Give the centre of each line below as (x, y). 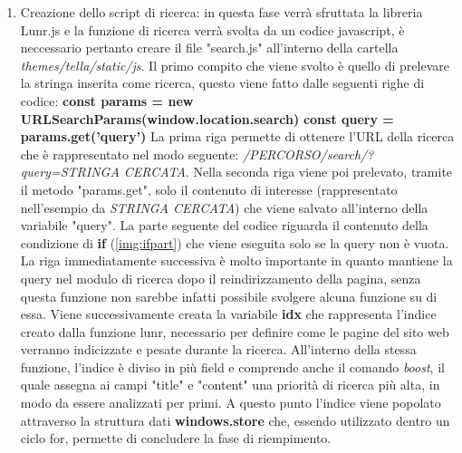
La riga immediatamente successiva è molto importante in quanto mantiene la (236, 260)
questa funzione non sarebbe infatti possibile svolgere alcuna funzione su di (229, 296)
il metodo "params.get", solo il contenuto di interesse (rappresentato (209, 189)
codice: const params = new (107, 100)
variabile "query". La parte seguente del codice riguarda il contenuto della (224, 225)
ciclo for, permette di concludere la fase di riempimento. (176, 438)
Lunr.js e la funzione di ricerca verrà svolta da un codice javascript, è (212, 29)
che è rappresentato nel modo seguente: (130, 154)
